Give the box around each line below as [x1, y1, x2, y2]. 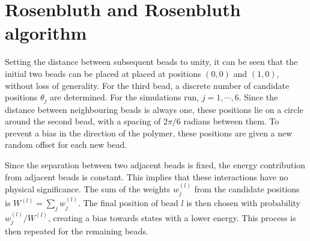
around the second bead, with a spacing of [5, 115, 161, 127]
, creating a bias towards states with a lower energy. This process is [47, 211, 296, 224]
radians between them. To [183, 115, 279, 127]
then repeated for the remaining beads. [5, 225, 148, 237]
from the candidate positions [194, 182, 300, 195]
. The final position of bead [77, 197, 178, 209]
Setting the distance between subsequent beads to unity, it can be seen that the [5, 55, 298, 68]
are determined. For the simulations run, [49, 91, 199, 103]
